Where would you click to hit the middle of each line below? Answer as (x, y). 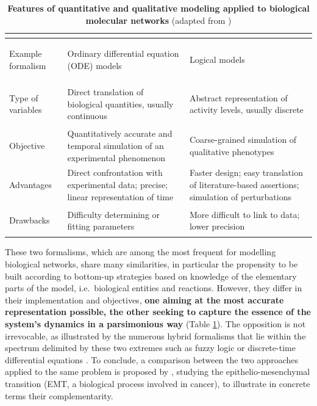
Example (26, 53)
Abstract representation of (238, 97)
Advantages (31, 184)
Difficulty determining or (114, 214)
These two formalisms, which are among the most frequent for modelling (141, 252)
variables (26, 110)
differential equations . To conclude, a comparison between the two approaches (151, 359)
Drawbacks (30, 220)
